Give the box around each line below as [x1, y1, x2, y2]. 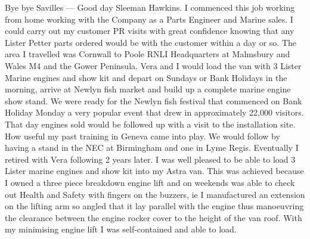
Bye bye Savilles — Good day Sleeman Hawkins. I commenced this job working [5, 1, 295, 13]
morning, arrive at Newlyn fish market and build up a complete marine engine [5, 83, 291, 95]
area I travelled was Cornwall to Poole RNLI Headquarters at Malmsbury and [5, 48, 290, 60]
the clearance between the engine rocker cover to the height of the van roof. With [5, 211, 302, 224]
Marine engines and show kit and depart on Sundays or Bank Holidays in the [5, 71, 287, 83]
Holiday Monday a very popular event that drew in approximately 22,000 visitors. [5, 106, 304, 119]
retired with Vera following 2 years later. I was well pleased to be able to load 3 [5, 153, 296, 165]
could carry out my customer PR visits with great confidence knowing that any [5, 24, 294, 37]
